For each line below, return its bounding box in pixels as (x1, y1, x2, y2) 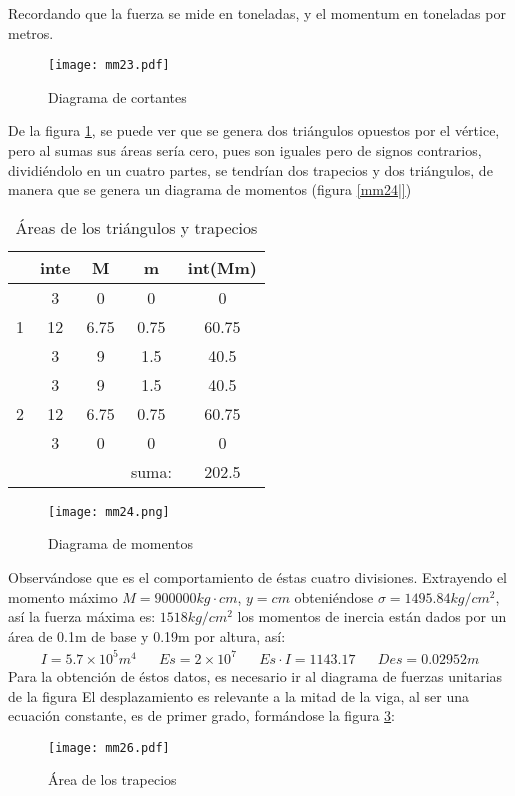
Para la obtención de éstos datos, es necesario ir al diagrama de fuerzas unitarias (8, 665, 503, 686)
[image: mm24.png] (48, 504, 170, 519)
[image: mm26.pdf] (48, 740, 170, 755)
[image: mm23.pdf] (48, 58, 170, 73)
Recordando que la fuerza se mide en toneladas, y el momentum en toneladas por (8, 3, 506, 23)
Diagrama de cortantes (48, 86, 187, 107)
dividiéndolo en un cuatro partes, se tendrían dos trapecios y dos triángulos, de (8, 159, 493, 180)
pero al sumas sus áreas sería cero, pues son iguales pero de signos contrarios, (8, 140, 482, 161)
